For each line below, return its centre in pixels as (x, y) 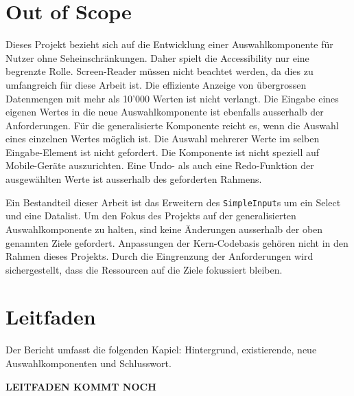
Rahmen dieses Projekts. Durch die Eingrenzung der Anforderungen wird (160, 256)
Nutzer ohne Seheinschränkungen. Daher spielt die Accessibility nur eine (157, 57)
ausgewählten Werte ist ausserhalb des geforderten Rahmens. (134, 179)
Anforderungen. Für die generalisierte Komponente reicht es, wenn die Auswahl (172, 125)
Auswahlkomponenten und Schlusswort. (88, 363)
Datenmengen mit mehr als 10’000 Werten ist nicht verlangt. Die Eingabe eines (172, 98)
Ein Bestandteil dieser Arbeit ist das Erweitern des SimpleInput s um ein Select (173, 202)
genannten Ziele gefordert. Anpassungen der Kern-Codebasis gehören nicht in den (177, 242)
